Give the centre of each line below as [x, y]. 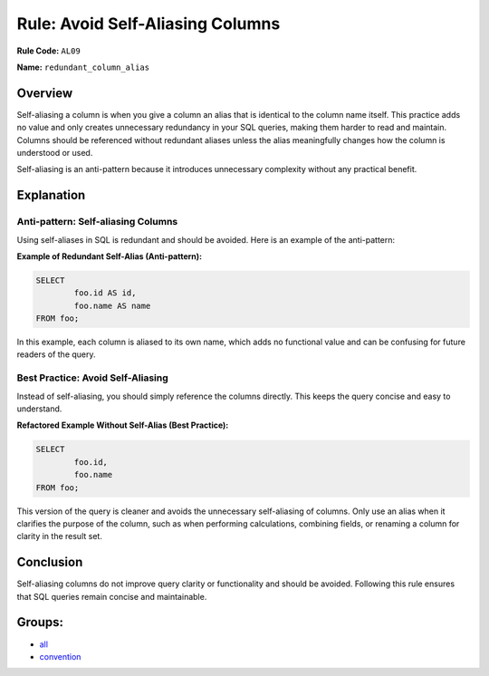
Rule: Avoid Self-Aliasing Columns [149, 24]
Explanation [51, 195]
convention [60, 656]
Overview [45, 93]
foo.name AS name [112, 305]
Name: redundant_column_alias [83, 67]
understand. [39, 409]
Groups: [40, 622]
